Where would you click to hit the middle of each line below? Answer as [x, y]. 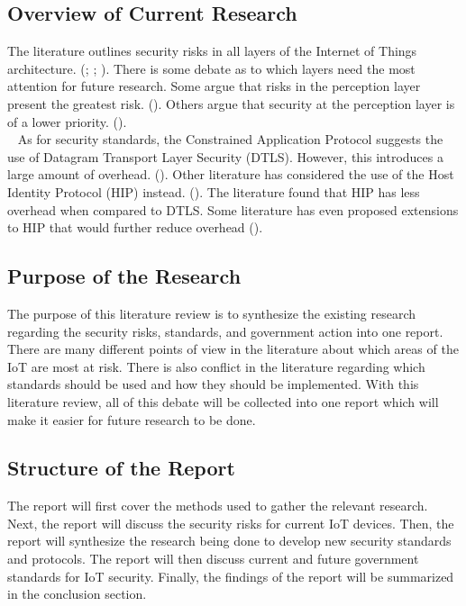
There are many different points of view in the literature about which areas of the [233, 349]
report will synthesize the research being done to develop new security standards [229, 541]
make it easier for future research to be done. [132, 419]
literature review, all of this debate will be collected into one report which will [223, 401]
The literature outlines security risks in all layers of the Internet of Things [212, 51]
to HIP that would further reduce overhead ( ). [135, 227]
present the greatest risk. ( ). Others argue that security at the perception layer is [231, 103]
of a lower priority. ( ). [67, 121]
